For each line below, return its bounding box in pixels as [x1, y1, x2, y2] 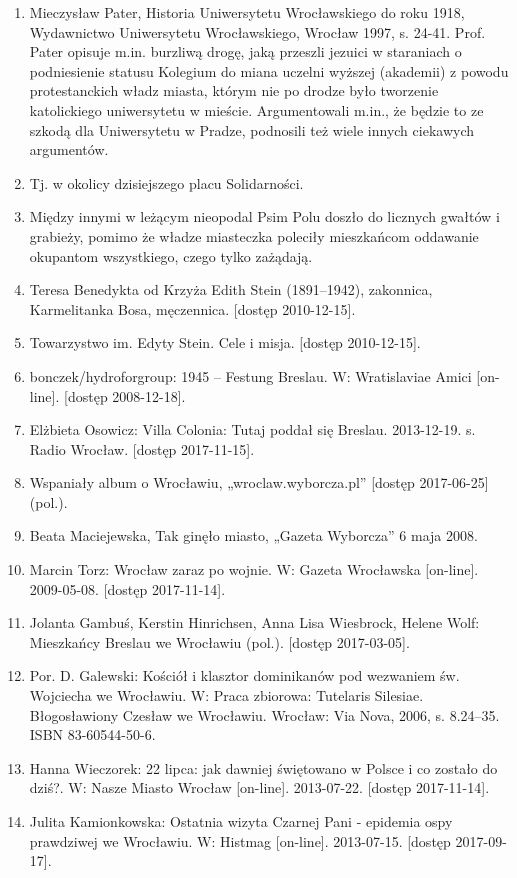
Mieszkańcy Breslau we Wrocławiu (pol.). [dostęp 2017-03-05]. [29, 631, 410, 652]
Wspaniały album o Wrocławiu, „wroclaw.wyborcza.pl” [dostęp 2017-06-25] [29, 472, 489, 493]
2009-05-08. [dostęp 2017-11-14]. [29, 578, 226, 599]
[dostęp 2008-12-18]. [64, 385, 186, 406]
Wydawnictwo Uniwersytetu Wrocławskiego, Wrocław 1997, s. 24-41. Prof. [29, 21, 486, 42]
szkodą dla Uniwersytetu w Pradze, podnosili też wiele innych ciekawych [29, 119, 475, 140]
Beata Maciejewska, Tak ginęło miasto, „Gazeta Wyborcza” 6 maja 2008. [29, 525, 478, 546]
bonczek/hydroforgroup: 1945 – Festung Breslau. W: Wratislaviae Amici [29, 365, 472, 386]
